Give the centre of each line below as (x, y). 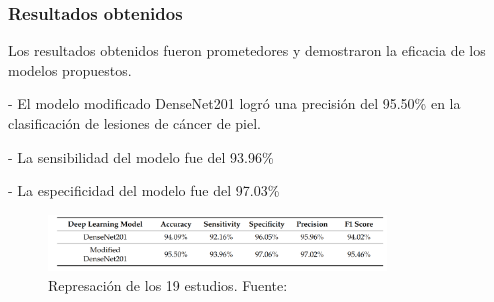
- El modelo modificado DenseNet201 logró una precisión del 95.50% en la (234, 103)
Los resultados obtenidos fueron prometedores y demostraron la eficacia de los (247, 50)
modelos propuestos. (70, 69)
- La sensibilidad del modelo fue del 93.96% (141, 156)
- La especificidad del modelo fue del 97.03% (144, 190)
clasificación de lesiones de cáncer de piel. (135, 123)
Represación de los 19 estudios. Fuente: (168, 285)
